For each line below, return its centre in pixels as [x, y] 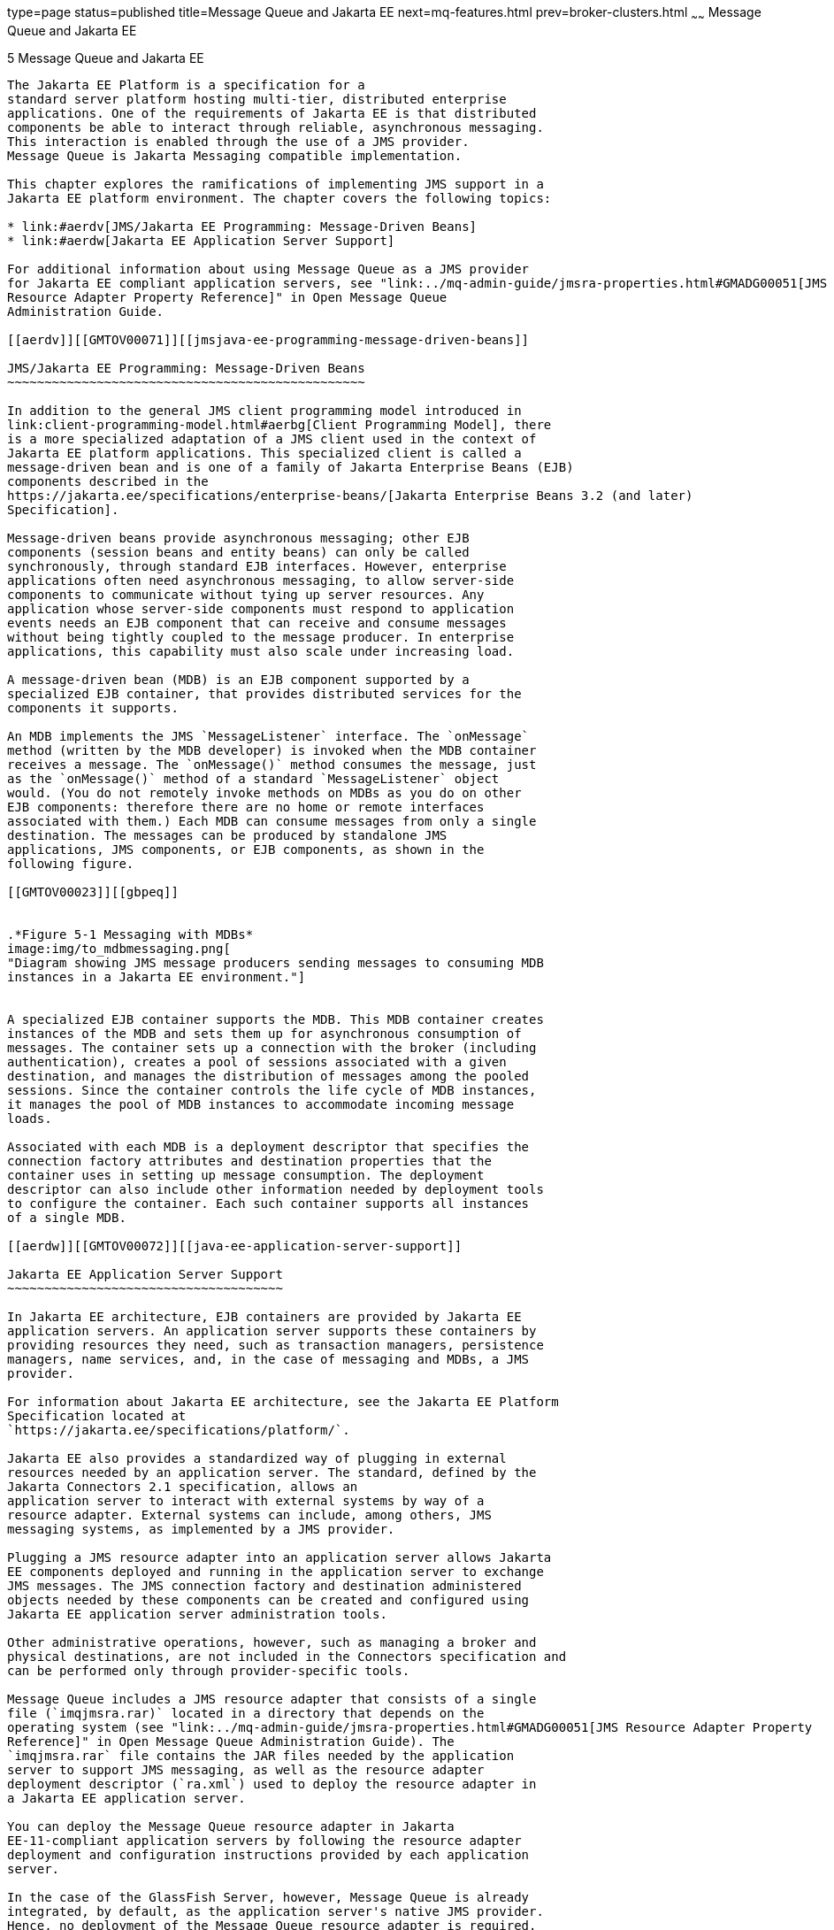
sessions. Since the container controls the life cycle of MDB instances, [272, 1090]
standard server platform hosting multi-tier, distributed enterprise [257, 99]
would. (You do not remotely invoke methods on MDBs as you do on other [264, 792]
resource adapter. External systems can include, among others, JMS [249, 1515]
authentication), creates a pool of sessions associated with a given [257, 1061]
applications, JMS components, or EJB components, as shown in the [246, 849]
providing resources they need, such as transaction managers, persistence [275, 1345]
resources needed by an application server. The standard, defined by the [272, 1472]
